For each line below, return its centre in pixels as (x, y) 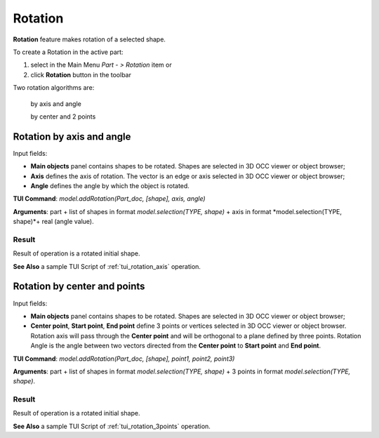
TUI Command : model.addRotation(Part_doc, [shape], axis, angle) (109, 199)
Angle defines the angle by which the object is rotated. (110, 185)
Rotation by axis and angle (72, 137)
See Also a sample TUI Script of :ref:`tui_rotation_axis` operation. (107, 266)
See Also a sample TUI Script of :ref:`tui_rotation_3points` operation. (112, 426)
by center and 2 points (63, 117)
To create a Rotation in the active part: (68, 52)
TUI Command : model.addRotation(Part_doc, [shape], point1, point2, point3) (124, 359)
